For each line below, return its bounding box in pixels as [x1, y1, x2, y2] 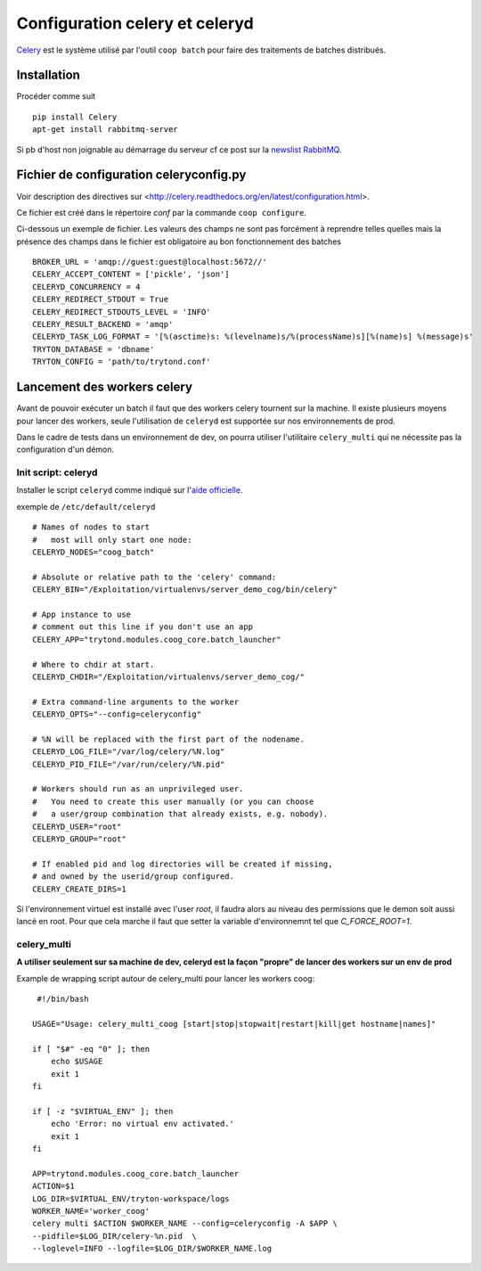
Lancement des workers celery [16, 380, 193, 395]
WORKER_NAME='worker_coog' [32, 1206, 151, 1216]
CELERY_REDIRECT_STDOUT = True [32, 294, 169, 305]
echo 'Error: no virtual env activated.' [50, 1119, 235, 1129]
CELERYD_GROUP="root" [32, 833, 126, 844]
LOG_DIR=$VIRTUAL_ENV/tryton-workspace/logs [32, 1193, 231, 1203]
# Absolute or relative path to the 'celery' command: [32, 571, 277, 582]
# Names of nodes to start [32, 522, 151, 532]
